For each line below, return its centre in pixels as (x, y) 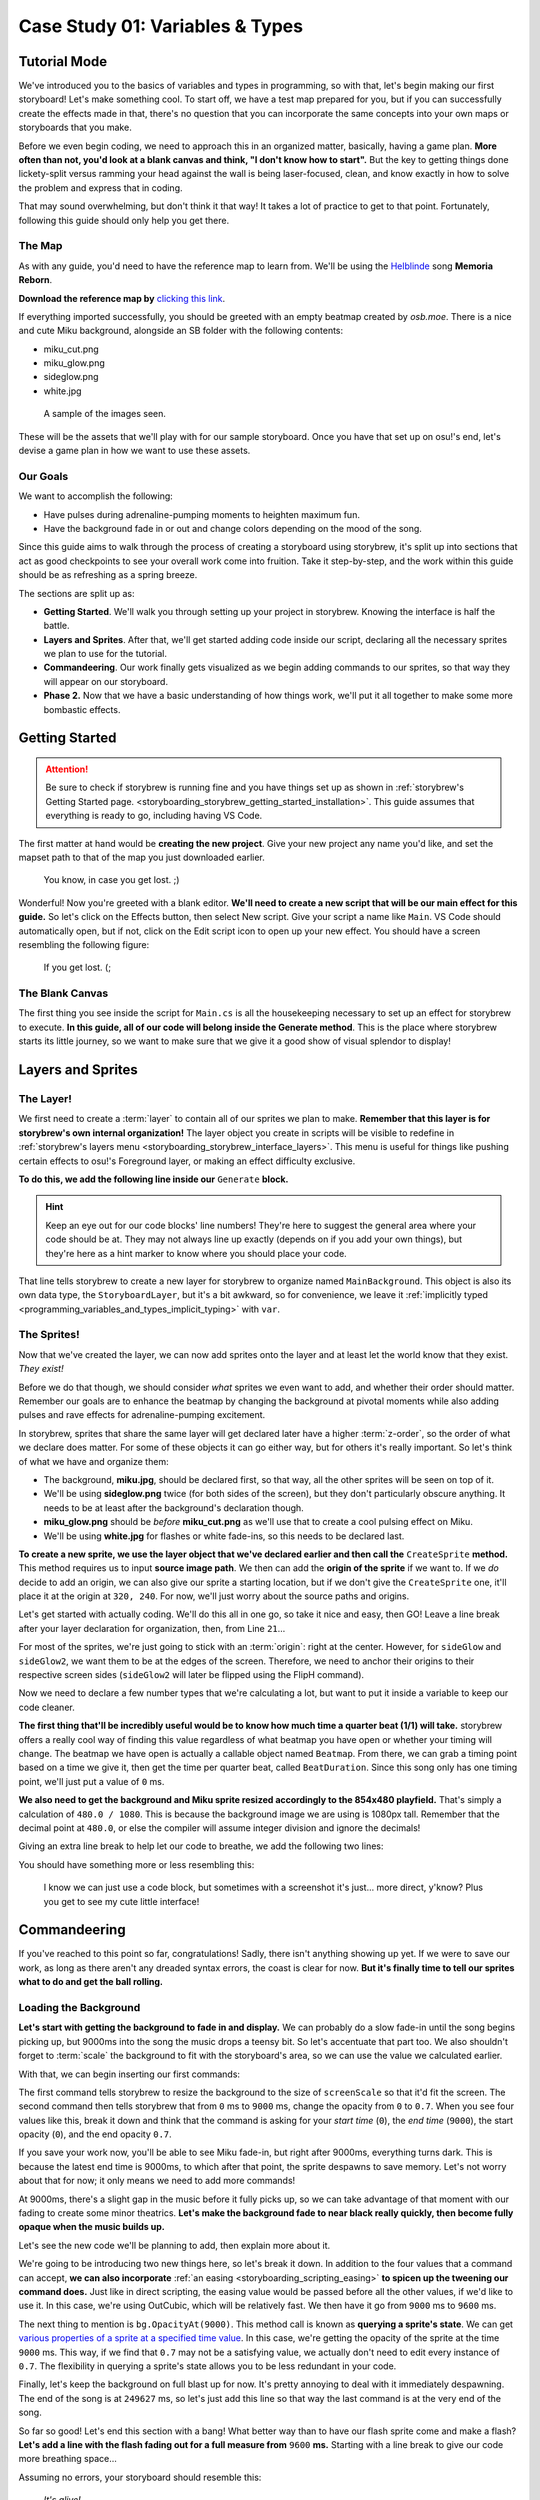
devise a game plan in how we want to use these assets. (134, 451)
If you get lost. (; (77, 967)
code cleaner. (46, 1707)
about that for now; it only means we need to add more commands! (157, 2181)
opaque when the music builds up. (91, 2227)
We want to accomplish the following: (96, 496)
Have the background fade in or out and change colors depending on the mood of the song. (232, 528)
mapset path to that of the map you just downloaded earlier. (141, 857)
